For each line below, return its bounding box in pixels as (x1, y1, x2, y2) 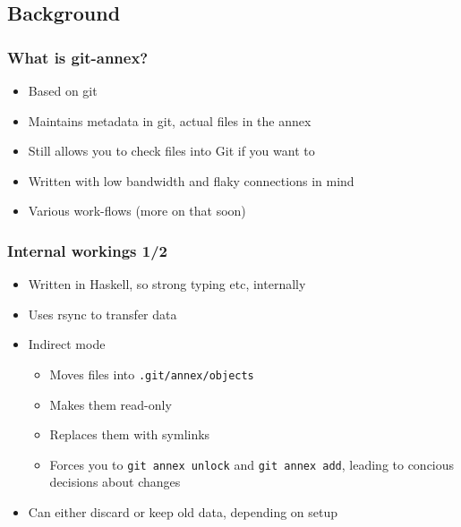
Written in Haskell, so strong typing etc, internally (28, 275, 306, 293)
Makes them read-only (49, 395, 172, 413)
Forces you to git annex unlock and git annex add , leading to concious (49, 455, 455, 473)
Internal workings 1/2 (7, 239, 167, 261)
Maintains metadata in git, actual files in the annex (28, 111, 312, 130)
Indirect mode (28, 335, 106, 353)
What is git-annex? (7, 46, 149, 68)
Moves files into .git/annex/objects (49, 364, 254, 383)
